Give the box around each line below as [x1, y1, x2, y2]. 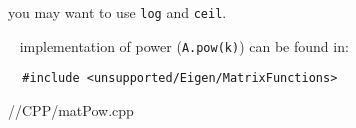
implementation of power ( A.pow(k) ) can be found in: [19, 35, 349, 56]
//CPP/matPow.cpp [8, 99, 134, 120]
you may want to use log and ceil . [8, 2, 227, 22]
